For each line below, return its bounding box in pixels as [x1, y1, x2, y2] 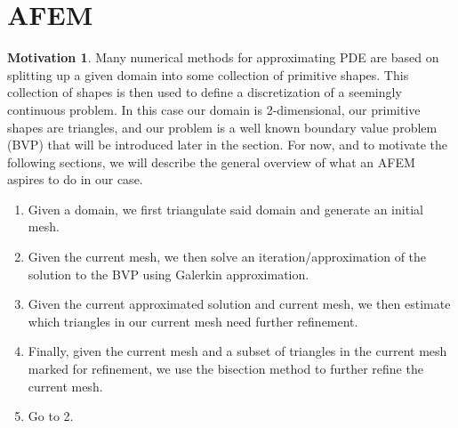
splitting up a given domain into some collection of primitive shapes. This [7, 65, 409, 84]
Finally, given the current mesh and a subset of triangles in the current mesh [28, 342, 447, 360]
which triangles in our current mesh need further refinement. [28, 311, 358, 330]
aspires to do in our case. [7, 170, 143, 189]
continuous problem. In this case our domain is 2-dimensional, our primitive [7, 100, 421, 118]
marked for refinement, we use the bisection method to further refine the [28, 359, 423, 378]
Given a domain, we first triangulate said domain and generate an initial [28, 199, 423, 218]
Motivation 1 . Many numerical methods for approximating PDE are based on [7, 48, 439, 67]
